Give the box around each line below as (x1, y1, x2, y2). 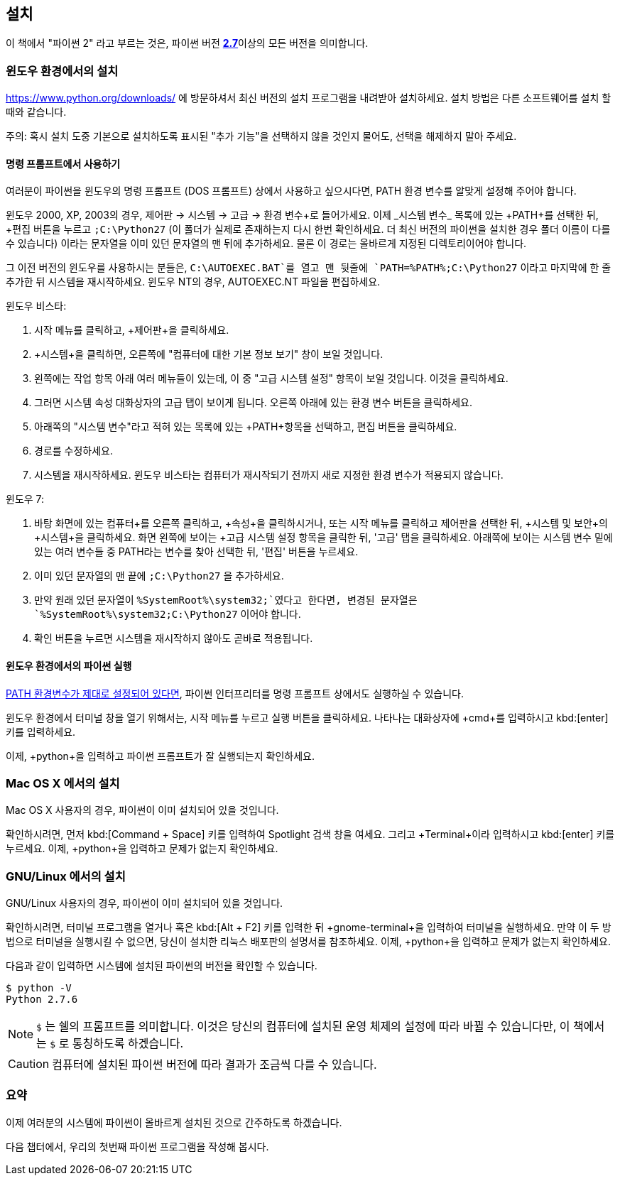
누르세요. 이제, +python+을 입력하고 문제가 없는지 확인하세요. (6, 842, 278, 855)
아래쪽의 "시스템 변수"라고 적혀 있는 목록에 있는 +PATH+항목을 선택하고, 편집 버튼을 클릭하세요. (34, 420, 457, 433)
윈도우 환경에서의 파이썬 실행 (6, 660, 132, 672)
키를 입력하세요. (6, 725, 76, 738)
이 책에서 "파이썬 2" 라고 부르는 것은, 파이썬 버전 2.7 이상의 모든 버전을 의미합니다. (6, 37, 369, 50)
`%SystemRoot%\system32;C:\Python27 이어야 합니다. (34, 608, 301, 621)
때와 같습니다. (6, 106, 67, 119)
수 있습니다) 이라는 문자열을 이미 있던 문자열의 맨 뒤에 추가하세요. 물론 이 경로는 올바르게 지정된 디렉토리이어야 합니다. (6, 237, 527, 250)
